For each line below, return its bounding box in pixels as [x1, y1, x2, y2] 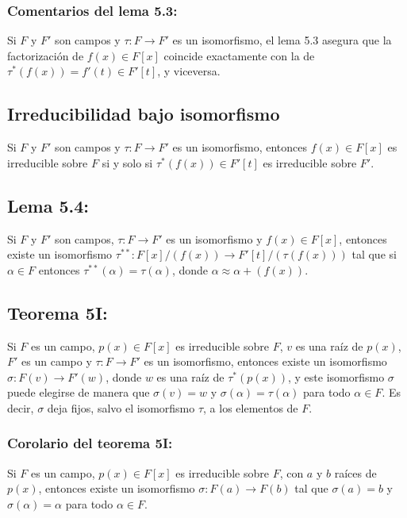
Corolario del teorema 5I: [7, 433, 173, 453]
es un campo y [21, 353, 92, 370]
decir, [7, 399, 34, 416]
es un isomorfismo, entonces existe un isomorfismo [144, 353, 387, 370]
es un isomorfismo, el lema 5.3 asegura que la [172, 32, 392, 48]
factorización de [7, 47, 84, 63]
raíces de [334, 464, 377, 481]
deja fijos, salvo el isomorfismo [47, 399, 195, 416]
